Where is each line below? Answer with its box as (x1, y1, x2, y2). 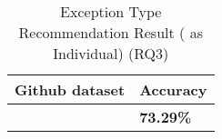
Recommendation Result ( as (18, 22, 203, 43)
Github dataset (15, 79, 126, 100)
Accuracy (139, 79, 207, 100)
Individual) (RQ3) (53, 43, 169, 64)
